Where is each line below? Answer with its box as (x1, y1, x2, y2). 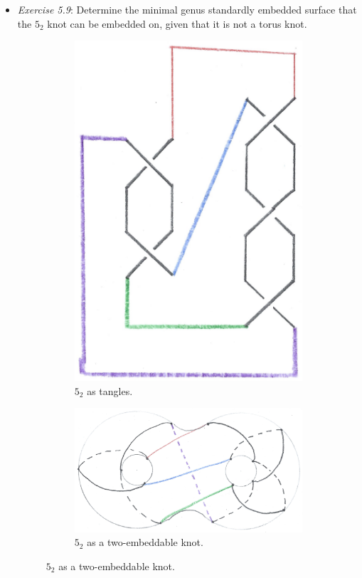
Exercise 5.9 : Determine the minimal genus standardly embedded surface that (17, 2, 357, 16)
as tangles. (87, 383, 133, 398)
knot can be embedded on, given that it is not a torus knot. (47, 16, 307, 31)
